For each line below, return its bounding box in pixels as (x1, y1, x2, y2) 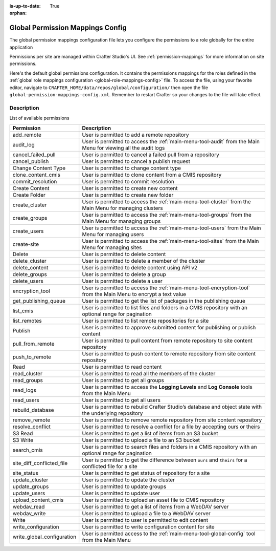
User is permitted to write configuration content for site (82, 523, 215, 530)
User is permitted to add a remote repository (82, 131, 189, 138)
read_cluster (12, 370, 43, 377)
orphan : (9, 10, 27, 16)
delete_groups (12, 270, 47, 278)
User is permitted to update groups (82, 483, 167, 490)
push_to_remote (12, 353, 51, 361)
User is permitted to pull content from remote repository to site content (82, 337, 252, 344)
